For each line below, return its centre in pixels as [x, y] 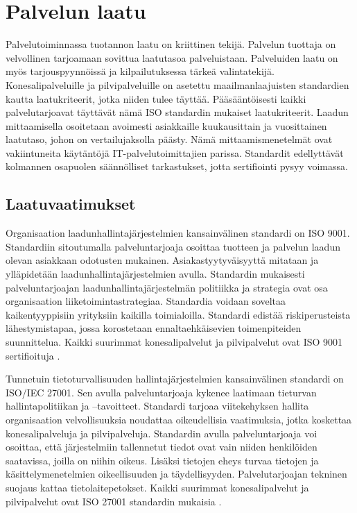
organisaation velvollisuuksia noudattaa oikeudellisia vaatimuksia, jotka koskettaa [179, 419]
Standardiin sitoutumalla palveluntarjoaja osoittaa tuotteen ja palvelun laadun [173, 246]
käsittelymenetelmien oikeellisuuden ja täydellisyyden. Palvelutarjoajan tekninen [176, 474]
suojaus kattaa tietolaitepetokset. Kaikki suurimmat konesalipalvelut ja [157, 487]
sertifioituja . [33, 355]
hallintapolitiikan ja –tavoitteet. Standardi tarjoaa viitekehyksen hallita [157, 406]
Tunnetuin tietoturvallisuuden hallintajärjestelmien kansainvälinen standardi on [175, 379]
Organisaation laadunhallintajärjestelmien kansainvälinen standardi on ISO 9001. [178, 233]
